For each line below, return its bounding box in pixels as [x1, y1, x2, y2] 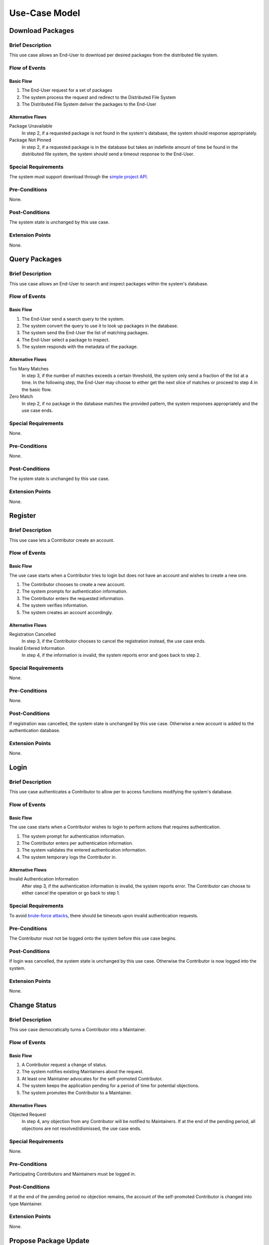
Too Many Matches [9, 366, 49, 372]
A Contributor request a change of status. [21, 1062, 107, 1068]
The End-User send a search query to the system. [21, 316, 125, 322]
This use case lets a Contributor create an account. [9, 537, 115, 543]
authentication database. [9, 727, 61, 733]
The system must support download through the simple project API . [9, 174, 148, 180]
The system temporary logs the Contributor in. [21, 854, 117, 860]
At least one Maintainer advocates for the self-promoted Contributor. [21, 1076, 163, 1082]
